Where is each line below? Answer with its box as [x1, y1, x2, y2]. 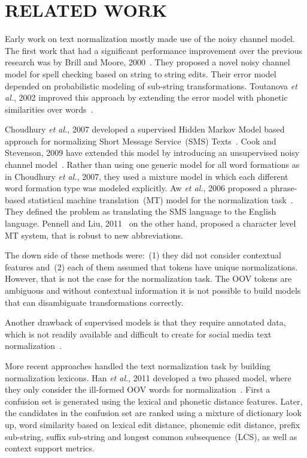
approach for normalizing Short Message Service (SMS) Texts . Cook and [5, 134, 276, 147]
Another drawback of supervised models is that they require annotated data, [5, 316, 286, 329]
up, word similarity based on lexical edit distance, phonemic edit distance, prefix [5, 418, 300, 430]
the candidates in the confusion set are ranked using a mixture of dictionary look [5, 406, 302, 419]
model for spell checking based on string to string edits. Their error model [5, 67, 276, 80]
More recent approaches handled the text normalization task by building [5, 359, 271, 372]
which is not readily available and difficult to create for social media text [5, 327, 272, 340]
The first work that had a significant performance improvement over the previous [5, 44, 303, 56]
